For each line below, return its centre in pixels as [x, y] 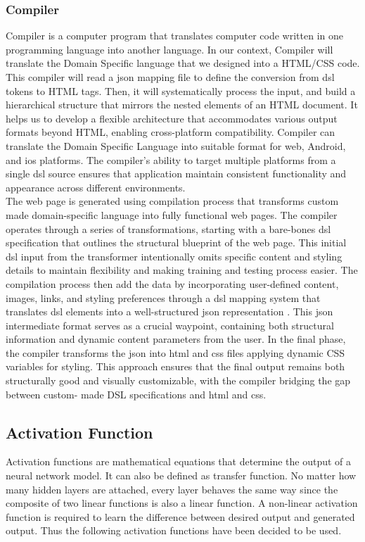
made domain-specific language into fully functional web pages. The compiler [172, 214]
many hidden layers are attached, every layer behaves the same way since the [172, 489]
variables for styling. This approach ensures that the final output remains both [175, 366]
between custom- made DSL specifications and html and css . [136, 394]
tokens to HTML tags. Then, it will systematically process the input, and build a [181, 90]
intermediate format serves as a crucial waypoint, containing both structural [170, 325]
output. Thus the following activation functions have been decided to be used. [174, 530]
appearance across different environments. [96, 187]
